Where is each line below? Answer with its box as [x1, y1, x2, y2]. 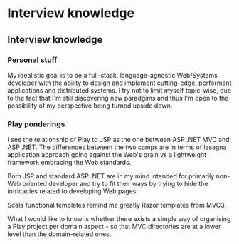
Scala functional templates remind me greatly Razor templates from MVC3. [7, 201, 226, 210]
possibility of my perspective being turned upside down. [7, 101, 173, 110]
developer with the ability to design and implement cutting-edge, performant [7, 78, 232, 87]
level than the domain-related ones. [7, 230, 112, 238]
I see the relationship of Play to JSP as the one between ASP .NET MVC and [7, 136, 230, 144]
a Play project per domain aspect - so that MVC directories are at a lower [7, 223, 221, 231]
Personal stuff [7, 55, 58, 65]
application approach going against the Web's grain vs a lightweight [7, 151, 207, 159]
